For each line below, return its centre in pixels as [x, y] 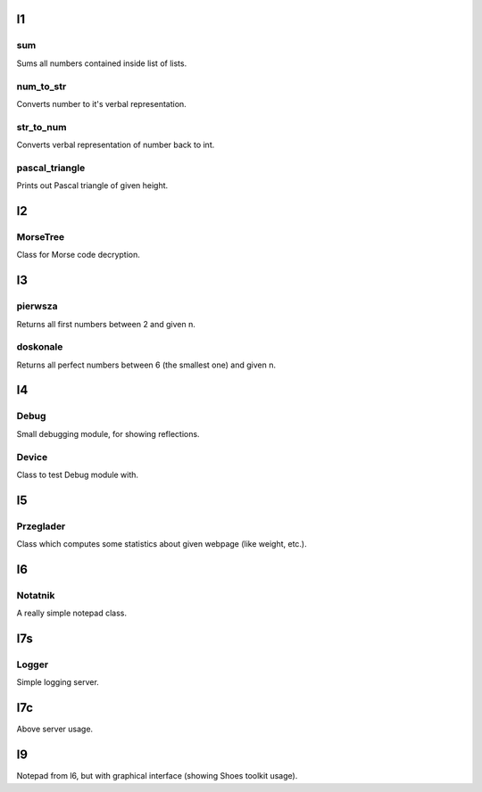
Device [32, 457]
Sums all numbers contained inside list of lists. [102, 63]
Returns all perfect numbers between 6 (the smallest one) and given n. [146, 365]
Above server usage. [55, 729]
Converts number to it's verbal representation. [101, 103]
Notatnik [36, 595]
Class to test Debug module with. [77, 474]
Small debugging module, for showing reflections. [108, 433]
